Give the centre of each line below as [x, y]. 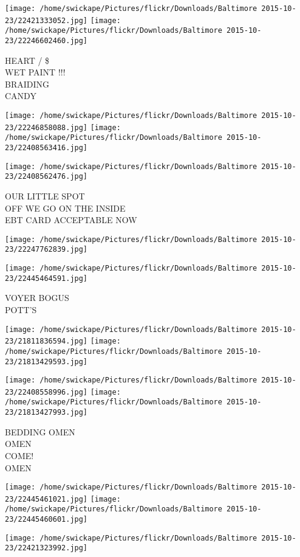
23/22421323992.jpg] [46, 548]
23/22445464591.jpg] [46, 278]
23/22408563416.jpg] [46, 147]
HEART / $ [27, 60]
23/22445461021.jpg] [46, 499]
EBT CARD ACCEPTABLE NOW [71, 220]
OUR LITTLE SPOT [45, 195]
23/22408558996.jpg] [46, 392]
